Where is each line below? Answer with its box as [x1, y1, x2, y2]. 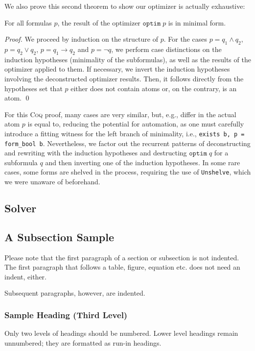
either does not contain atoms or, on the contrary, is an [70, 83, 237, 93]
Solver [4, 201, 37, 216]
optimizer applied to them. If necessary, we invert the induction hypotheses [4, 64, 230, 74]
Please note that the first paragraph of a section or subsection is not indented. [4, 252, 239, 262]
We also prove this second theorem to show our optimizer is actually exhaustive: [4, 1, 245, 11]
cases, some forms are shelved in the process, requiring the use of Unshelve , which [4, 167, 251, 177]
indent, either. [4, 271, 47, 281]
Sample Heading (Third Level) [4, 308, 128, 321]
